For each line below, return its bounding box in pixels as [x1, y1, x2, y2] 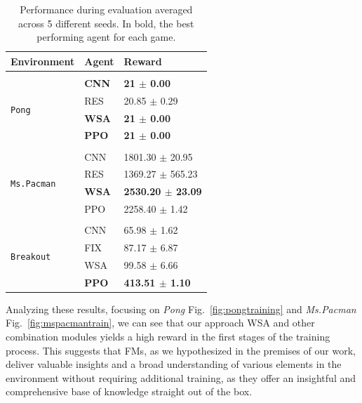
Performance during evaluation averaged [20, 2, 193, 16]
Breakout [11, 252, 51, 263]
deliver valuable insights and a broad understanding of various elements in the [6, 357, 342, 371]
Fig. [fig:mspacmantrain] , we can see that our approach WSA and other [6, 315, 315, 330]
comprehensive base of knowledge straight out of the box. [6, 384, 253, 399]
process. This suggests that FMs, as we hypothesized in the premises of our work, [6, 343, 356, 357]
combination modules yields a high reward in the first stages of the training [6, 329, 330, 343]
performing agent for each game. [36, 29, 176, 44]
